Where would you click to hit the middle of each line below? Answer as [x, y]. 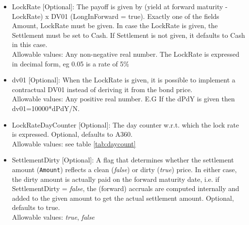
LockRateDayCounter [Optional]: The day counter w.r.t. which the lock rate [125, 124]
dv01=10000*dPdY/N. [46, 108]
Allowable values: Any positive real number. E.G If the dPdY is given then [123, 99]
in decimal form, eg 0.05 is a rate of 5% [71, 63]
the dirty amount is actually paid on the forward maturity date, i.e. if [116, 179]
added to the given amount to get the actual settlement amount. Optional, [123, 198]
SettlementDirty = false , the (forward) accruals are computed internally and [125, 188]
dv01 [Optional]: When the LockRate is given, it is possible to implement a [124, 80]
